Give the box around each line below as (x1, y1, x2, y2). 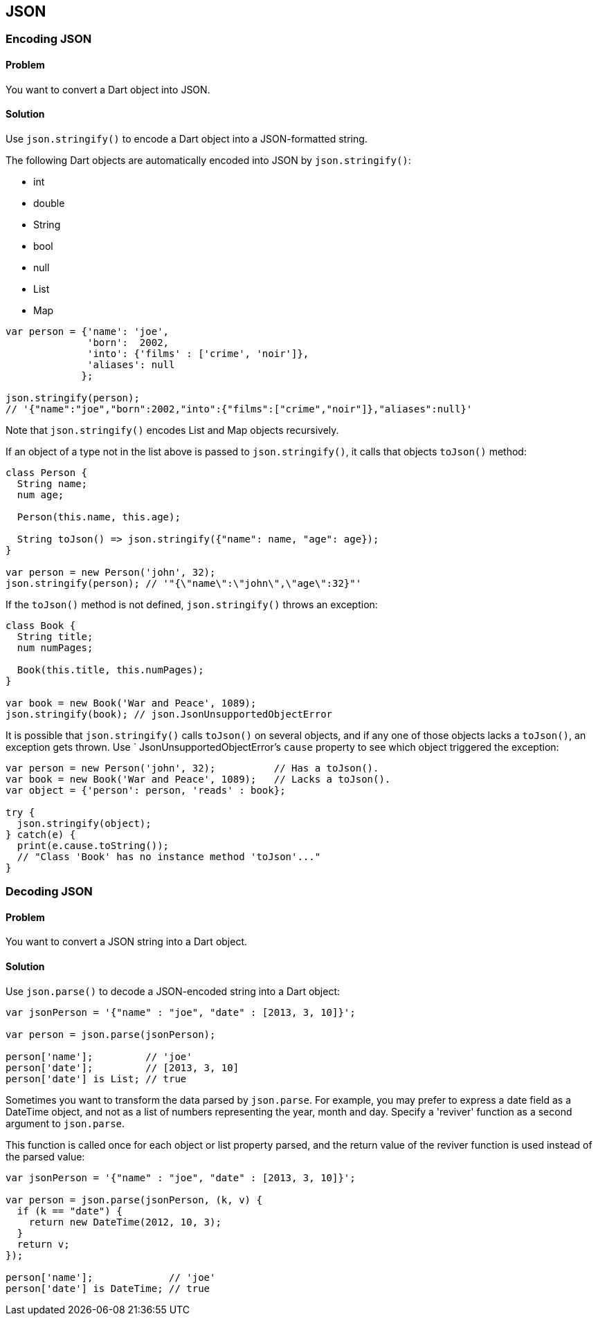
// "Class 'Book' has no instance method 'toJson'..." (17, 850, 321, 862)
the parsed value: (6, 1150, 85, 1163)
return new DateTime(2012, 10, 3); (28, 1216, 221, 1228)
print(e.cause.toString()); (17, 839, 170, 851)
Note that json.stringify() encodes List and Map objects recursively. (6, 423, 339, 436)
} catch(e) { (6, 828, 76, 840)
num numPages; (17, 641, 93, 653)
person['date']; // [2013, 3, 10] (6, 1062, 239, 1073)
